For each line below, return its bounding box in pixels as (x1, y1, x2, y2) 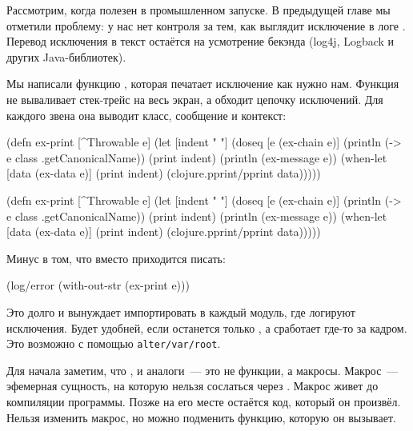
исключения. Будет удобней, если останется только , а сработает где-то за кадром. (6, 319, 407, 336)
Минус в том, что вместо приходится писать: (6, 249, 226, 266)
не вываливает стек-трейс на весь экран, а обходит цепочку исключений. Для (6, 90, 383, 107)
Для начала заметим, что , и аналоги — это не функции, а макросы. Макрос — (6, 361, 399, 378)
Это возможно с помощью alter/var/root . (6, 335, 221, 352)
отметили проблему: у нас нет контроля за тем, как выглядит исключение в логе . (6, 17, 406, 34)
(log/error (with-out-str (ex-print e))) (6, 277, 190, 293)
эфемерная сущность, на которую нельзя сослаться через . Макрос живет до (6, 377, 379, 394)
